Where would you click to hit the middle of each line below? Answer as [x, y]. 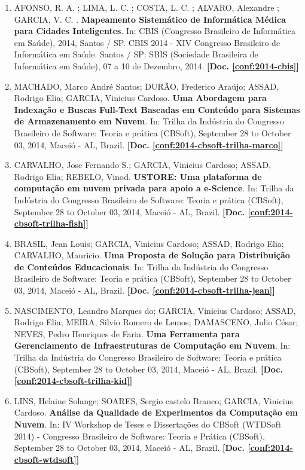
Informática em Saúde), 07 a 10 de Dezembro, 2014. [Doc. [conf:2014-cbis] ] [156, 65]
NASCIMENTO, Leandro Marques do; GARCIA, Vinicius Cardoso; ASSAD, [155, 310]
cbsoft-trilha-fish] [50, 223]
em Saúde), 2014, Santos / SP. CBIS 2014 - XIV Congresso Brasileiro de [147, 42]
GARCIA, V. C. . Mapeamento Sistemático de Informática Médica [150, 19]
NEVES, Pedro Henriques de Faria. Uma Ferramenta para [127, 333]
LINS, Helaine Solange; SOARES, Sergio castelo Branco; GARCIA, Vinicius [153, 400]
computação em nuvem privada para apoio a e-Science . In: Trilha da [154, 188]
